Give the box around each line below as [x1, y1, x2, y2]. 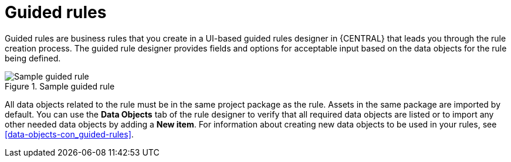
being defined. [5, 53, 61, 63]
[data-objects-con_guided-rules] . [5, 129, 134, 139]
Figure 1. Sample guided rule [5, 81, 115, 91]
